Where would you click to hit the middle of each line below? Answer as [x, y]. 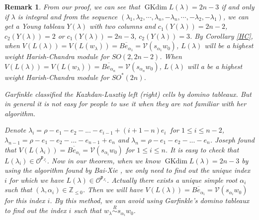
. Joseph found [232, 139]
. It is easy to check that [202, 149]
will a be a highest [215, 66]
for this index [25, 200]
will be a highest [229, 45]
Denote [15, 130]
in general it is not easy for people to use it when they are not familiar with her [126, 104]
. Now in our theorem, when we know [104, 160]
